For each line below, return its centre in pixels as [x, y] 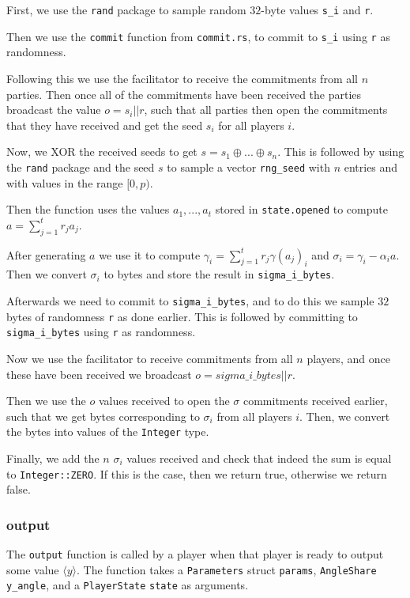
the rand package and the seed [81, 167]
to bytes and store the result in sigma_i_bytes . [219, 274]
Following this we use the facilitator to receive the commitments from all [182, 78]
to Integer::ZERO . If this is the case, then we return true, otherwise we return [197, 473]
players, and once [348, 358]
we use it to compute [150, 254]
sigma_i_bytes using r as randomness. [101, 332]
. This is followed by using [341, 151]
